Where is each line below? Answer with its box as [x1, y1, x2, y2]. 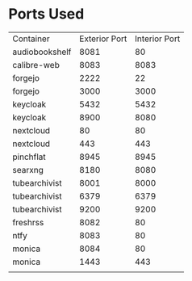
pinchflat [12, 151, 46, 162]
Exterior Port [79, 33, 127, 44]
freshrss [12, 216, 44, 228]
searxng [12, 164, 44, 175]
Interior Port [134, 33, 181, 44]
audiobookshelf [12, 46, 72, 57]
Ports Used [8, 5, 85, 23]
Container [12, 33, 50, 44]
